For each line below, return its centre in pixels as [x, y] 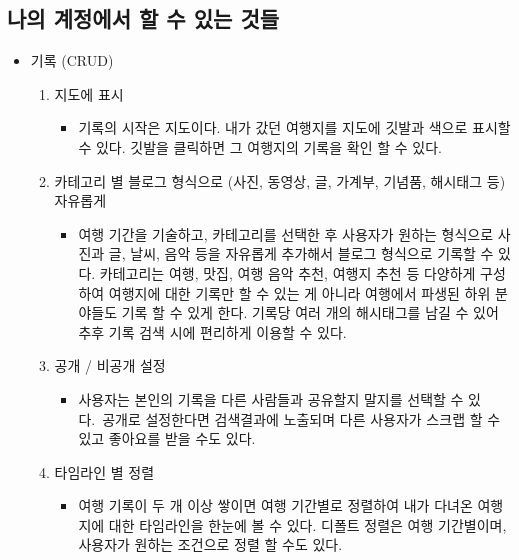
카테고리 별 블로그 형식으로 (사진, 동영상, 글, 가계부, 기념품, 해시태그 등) [280, 180]
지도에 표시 [89, 93]
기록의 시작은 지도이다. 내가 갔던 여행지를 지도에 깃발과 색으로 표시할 [294, 127]
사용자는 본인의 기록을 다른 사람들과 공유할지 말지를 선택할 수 [271, 398]
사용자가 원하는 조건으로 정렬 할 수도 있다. [210, 544]
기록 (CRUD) [72, 60]
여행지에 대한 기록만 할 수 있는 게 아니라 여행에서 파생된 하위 [299, 292]
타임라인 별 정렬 [104, 471]
